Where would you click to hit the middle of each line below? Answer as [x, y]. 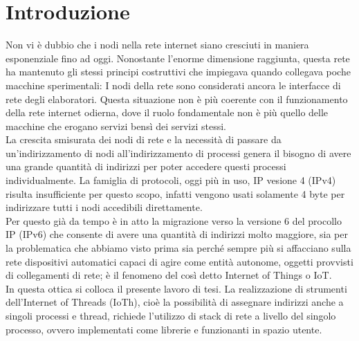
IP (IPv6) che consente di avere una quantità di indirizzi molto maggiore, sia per [177, 234]
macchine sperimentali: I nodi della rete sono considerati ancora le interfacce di [173, 85]
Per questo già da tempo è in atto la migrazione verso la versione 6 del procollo [174, 220]
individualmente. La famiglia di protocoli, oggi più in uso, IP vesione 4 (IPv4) [171, 180]
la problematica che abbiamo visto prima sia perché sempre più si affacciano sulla [178, 248]
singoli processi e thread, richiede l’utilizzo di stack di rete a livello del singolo [171, 315]
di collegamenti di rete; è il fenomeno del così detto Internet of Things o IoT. [169, 275]
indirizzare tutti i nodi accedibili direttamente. [104, 207]
